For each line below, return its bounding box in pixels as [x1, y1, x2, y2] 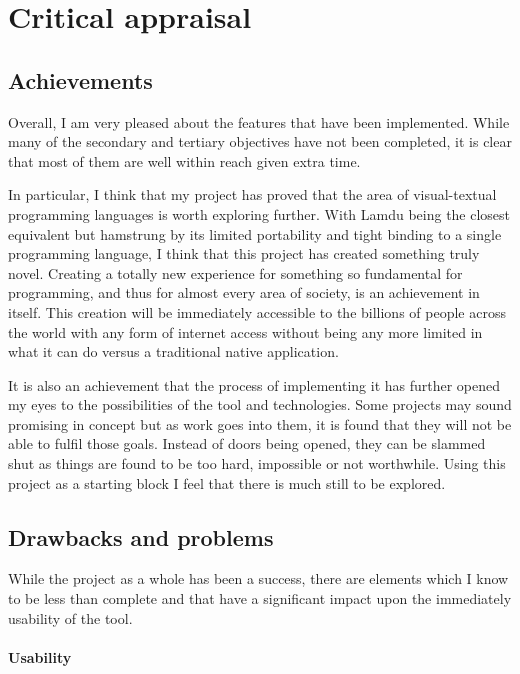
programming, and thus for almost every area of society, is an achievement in [8, 282, 480, 303]
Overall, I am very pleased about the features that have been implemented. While [8, 111, 510, 132]
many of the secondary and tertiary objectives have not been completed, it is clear [8, 131, 512, 152]
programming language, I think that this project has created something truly [8, 243, 480, 264]
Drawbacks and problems [8, 521, 274, 552]
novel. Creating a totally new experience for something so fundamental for [8, 262, 463, 283]
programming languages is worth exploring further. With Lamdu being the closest [8, 203, 511, 224]
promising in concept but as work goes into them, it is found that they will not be [8, 413, 512, 434]
